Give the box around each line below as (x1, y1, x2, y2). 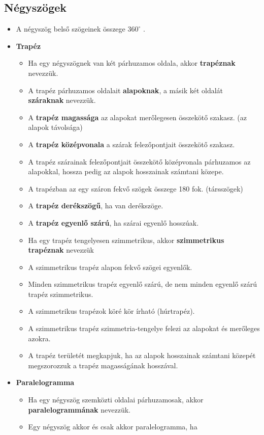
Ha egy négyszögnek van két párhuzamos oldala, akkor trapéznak (28, 58, 236, 68)
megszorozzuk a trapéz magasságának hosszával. (28, 360, 178, 370)
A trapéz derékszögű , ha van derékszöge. (28, 200, 163, 211)
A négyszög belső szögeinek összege (16, 23, 125, 34)
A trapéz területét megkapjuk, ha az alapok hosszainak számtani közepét (28, 350, 256, 361)
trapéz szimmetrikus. (28, 288, 93, 299)
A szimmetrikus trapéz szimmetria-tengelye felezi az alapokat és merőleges (28, 323, 260, 334)
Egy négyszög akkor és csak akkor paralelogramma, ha (28, 421, 197, 432)
